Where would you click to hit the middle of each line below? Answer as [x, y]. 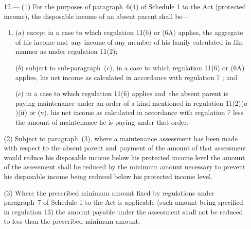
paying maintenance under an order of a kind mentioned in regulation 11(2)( [130, 103]
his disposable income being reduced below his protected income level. [108, 176]
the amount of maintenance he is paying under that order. [102, 122]
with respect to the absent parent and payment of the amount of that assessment [125, 148]
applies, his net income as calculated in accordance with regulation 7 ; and [126, 77]
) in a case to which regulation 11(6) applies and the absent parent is [125, 93]
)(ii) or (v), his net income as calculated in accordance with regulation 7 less [129, 112]
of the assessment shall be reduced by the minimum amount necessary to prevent [125, 167]
